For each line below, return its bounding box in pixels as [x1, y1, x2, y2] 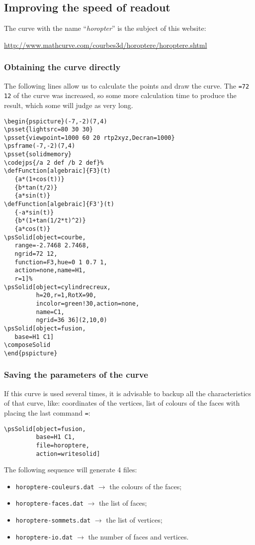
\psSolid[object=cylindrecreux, [4, 283, 111, 291]
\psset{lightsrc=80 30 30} [4, 126, 93, 133]
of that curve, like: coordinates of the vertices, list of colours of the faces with [4, 398, 240, 408]
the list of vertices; [106, 515, 163, 525]
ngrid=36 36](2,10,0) [36, 317, 107, 324]
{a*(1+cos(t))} [14, 176, 65, 183]
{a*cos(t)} [14, 225, 51, 233]
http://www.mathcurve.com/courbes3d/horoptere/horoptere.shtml [4, 39, 207, 50]
